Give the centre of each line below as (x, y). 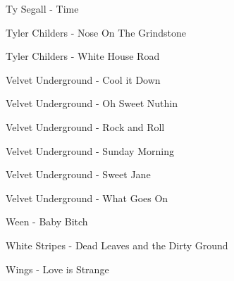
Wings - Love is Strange (57, 269)
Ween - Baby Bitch (47, 221)
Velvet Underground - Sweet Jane (78, 174)
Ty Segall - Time (42, 8)
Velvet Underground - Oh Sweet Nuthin (92, 103)
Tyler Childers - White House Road (83, 56)
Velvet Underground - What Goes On (87, 198)
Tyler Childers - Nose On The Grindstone (96, 32)
